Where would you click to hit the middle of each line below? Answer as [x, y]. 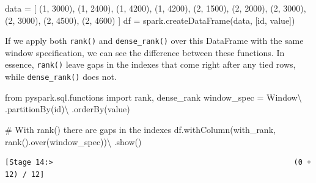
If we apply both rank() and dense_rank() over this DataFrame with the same [154, 41]
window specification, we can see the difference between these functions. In [145, 52]
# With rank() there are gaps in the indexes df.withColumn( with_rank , [140, 129]
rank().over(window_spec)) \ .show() [73, 141]
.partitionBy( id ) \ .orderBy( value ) [68, 109]
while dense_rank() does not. [61, 77]
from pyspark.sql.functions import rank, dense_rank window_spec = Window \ [153, 97]
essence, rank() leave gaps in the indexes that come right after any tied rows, [150, 64]
